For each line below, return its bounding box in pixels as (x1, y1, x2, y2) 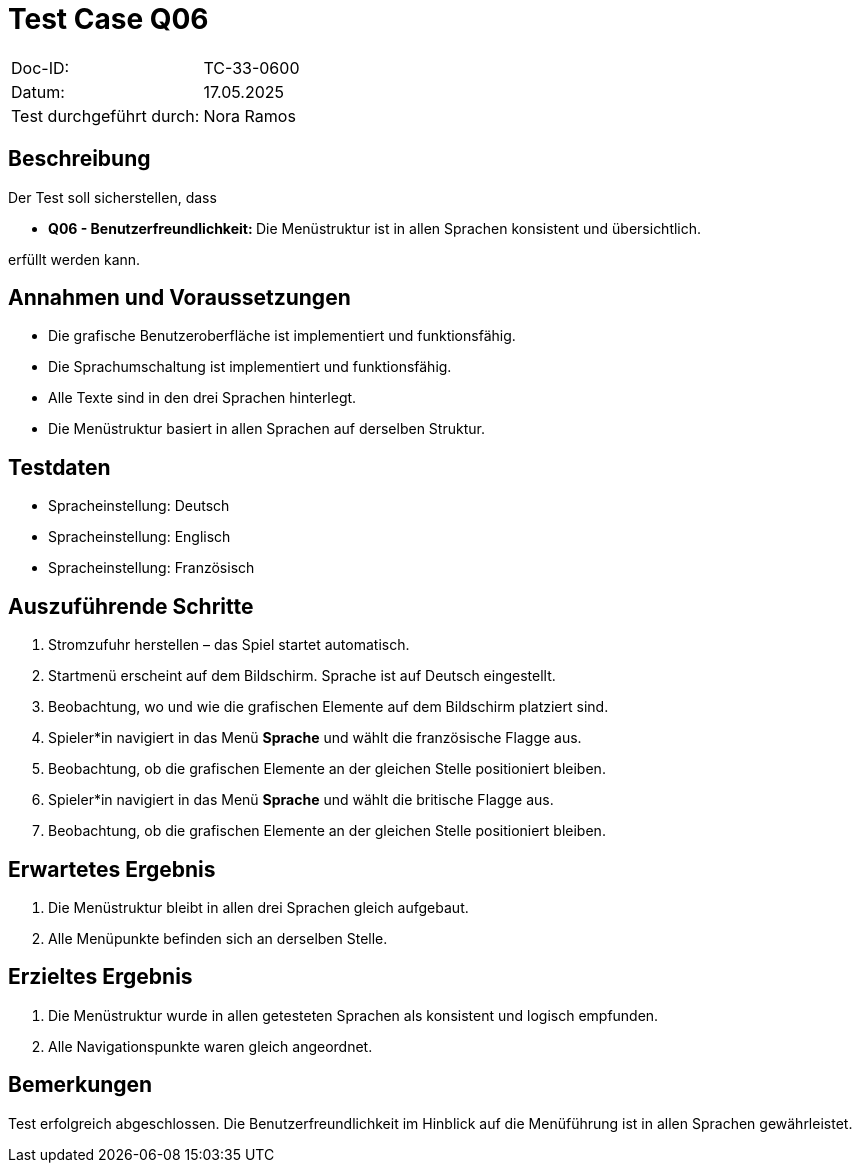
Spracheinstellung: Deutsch (48, 497, 230, 515)
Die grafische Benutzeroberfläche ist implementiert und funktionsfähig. (48, 327, 516, 345)
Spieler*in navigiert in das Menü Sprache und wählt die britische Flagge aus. (48, 791, 554, 809)
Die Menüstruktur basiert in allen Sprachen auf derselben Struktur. (48, 420, 485, 438)
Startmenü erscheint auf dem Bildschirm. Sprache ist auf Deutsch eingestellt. (48, 667, 556, 685)
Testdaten (8, 454, 111, 480)
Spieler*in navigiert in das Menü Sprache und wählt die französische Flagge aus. (48, 729, 582, 747)
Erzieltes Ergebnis (8, 964, 193, 990)
